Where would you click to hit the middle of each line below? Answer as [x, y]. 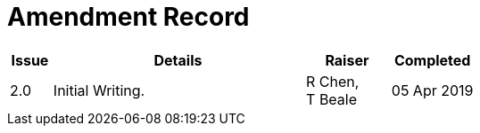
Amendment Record [128, 17]
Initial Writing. [99, 90]
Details [178, 60]
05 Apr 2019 [432, 90]
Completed [432, 60]
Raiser [347, 60]
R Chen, [333, 81]
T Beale [332, 99]
